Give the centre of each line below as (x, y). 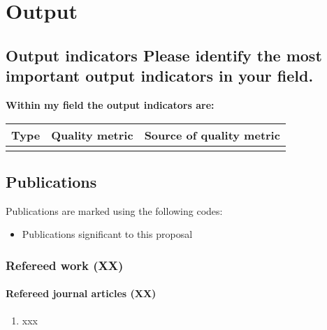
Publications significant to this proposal (107, 234)
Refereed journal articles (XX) (81, 293)
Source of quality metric (212, 135)
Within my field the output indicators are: (110, 104)
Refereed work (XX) (65, 265)
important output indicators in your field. (160, 76)
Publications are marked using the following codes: (114, 210)
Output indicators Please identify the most (164, 55)
